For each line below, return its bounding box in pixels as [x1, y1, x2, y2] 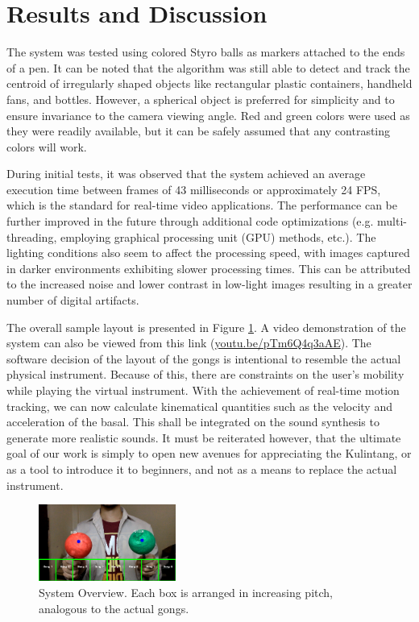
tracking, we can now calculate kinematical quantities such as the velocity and [6, 397, 392, 414]
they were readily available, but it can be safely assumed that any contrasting [6, 122, 391, 139]
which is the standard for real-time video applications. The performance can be [6, 197, 397, 214]
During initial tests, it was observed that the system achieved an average [6, 165, 366, 182]
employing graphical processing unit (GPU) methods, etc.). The [60, 228, 376, 245]
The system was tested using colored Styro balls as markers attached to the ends [6, 44, 405, 60]
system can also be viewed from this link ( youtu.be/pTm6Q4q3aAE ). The [6, 334, 371, 351]
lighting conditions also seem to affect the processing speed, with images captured [6, 244, 410, 261]
